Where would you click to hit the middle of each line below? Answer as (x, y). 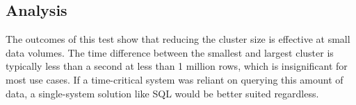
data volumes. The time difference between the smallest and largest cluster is (170, 52)
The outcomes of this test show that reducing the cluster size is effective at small (178, 39)
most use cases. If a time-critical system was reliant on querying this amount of (175, 79)
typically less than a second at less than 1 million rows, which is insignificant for (177, 66)
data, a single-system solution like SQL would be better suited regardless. (162, 93)
